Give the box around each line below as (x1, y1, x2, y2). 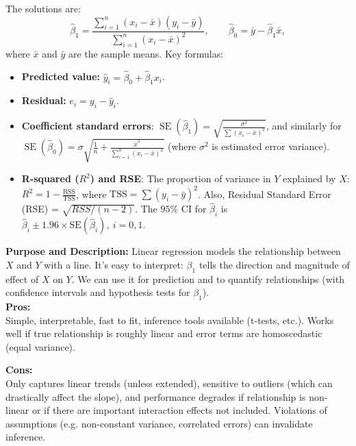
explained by (283, 171, 336, 186)
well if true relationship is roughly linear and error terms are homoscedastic (5, 326, 322, 340)
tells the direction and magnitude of (199, 257, 350, 271)
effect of (5, 271, 39, 286)
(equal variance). (5, 339, 75, 354)
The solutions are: (5, 1, 81, 15)
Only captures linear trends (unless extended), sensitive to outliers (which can (5, 376, 333, 390)
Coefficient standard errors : (21, 119, 154, 133)
